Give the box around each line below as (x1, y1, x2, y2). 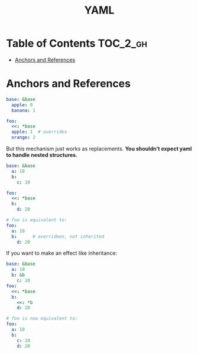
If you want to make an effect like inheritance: (6, 250, 118, 257)
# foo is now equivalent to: (6, 316, 78, 322)
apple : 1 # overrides (11, 129, 67, 135)
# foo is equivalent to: (6, 217, 67, 223)
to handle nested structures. (6, 152, 78, 158)
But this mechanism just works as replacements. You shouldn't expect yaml (6, 145, 192, 152)
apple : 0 (11, 101, 33, 108)
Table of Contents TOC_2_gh (6, 37, 148, 50)
